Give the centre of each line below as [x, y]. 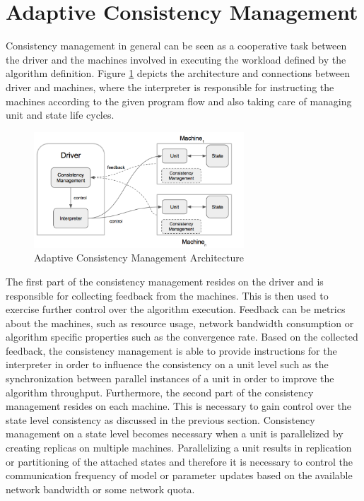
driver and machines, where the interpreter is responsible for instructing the [170, 87]
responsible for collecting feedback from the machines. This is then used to [167, 295]
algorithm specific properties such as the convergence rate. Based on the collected [182, 337]
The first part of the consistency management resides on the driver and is [165, 281]
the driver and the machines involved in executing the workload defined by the [176, 59]
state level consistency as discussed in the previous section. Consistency [160, 419]
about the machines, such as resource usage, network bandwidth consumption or [180, 323]
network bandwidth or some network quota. [100, 489]
